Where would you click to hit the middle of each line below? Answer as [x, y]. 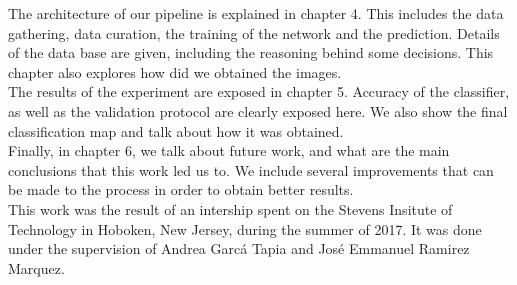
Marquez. [36, 267]
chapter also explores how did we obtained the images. [175, 71]
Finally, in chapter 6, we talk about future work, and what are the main [229, 150]
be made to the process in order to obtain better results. [181, 189]
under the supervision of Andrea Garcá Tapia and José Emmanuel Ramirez [239, 248]
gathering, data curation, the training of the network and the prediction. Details [254, 32]
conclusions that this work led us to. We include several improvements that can [251, 169]
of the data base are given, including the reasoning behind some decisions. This [251, 52]
